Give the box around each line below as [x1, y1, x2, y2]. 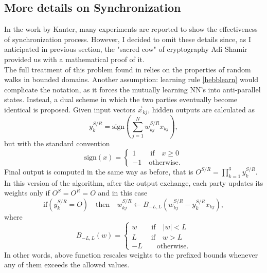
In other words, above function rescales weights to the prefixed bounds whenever [4, 249, 258, 260]
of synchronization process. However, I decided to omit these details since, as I [4, 33, 252, 44]
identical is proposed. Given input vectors [4, 104, 135, 114]
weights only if [4, 187, 50, 198]
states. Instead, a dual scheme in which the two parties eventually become [4, 94, 238, 105]
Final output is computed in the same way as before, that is [4, 166, 193, 177]
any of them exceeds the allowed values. [4, 259, 130, 270]
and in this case [98, 187, 148, 198]
